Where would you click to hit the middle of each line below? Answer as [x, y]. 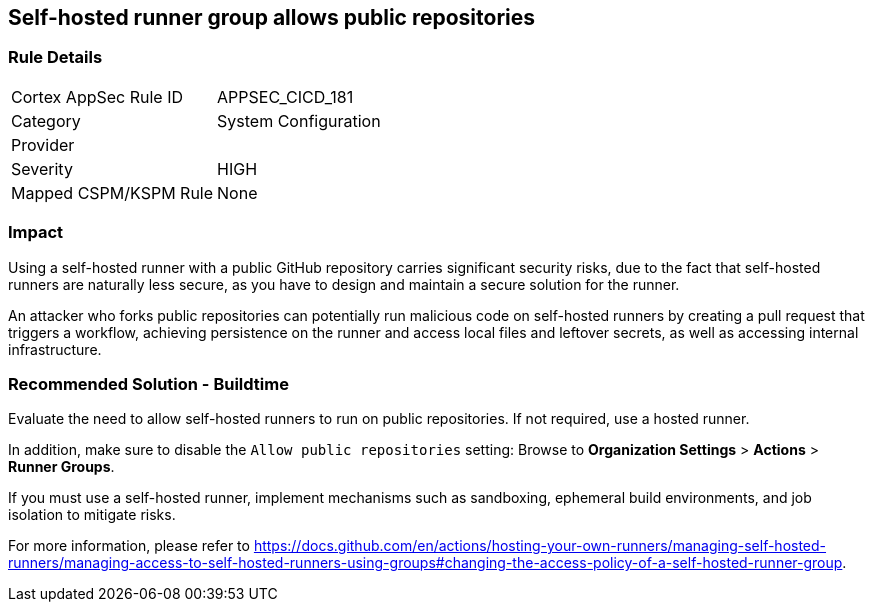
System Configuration [299, 120]
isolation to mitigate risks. [92, 515]
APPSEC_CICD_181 [285, 96]
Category [46, 120]
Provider [43, 144]
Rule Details [55, 57]
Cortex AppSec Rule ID [97, 96]
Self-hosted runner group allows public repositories [271, 17]
